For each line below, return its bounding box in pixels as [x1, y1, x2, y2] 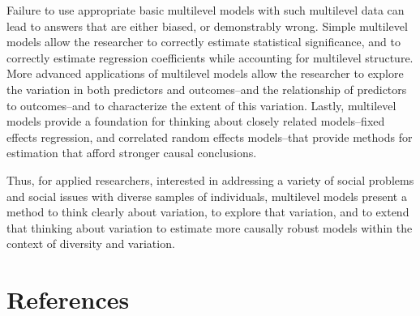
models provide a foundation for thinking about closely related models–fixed [6, 113, 385, 130]
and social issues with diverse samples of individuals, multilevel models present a [6, 187, 407, 204]
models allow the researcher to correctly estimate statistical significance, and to [6, 33, 401, 50]
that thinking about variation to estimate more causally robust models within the [6, 219, 413, 236]
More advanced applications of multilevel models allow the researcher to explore [6, 65, 404, 82]
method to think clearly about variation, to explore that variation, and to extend [6, 203, 409, 220]
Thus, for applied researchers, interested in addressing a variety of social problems [6, 171, 414, 188]
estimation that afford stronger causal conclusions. [6, 144, 257, 161]
